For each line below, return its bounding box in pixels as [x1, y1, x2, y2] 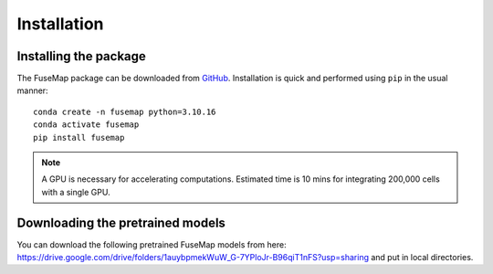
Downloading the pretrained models [16, 215, 226, 230]
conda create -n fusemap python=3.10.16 [33, 106, 216, 117]
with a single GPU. [41, 186, 110, 197]
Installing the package [16, 48, 146, 64]
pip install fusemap [33, 132, 125, 142]
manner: [16, 85, 49, 96]
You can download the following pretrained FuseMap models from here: [16, 238, 287, 250]
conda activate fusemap [33, 120, 140, 130]
